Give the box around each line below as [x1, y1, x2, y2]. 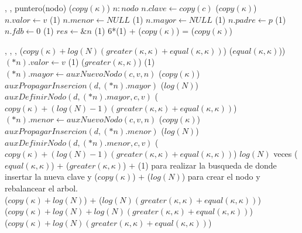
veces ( [273, 148, 298, 160]
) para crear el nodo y [181, 170, 260, 183]
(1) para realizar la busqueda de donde [138, 159, 277, 171]
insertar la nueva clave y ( [5, 170, 98, 183]
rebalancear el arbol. [5, 181, 78, 194]
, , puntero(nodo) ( [5, 2, 73, 13]
